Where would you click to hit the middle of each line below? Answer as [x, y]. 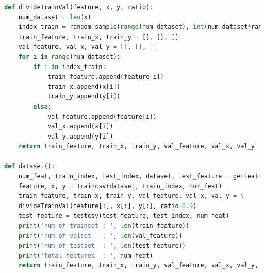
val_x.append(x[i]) [80, 127]
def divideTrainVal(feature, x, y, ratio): [79, 7]
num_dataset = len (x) [55, 17]
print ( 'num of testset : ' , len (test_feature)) [102, 246]
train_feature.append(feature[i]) [106, 77]
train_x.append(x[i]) [84, 87]
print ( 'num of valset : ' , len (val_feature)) [100, 236]
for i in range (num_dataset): [70, 57]
